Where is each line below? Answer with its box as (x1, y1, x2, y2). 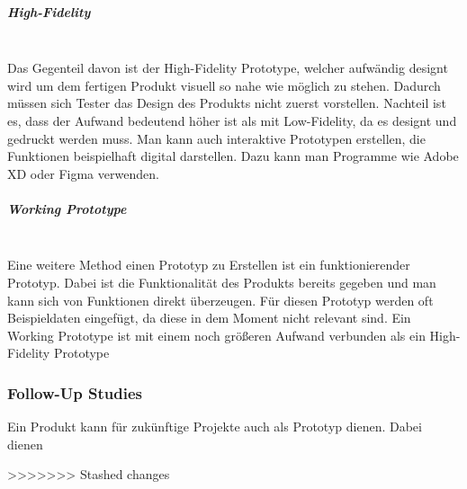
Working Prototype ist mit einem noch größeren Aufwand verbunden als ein (7, 325, 426, 344)
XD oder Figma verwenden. (7, 164, 159, 182)
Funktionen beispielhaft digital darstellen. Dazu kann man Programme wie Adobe (7, 147, 459, 165)
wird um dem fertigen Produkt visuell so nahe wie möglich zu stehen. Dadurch (7, 76, 441, 94)
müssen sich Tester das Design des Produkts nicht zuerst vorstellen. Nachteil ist (7, 93, 446, 112)
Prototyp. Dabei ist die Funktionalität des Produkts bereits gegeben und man (7, 273, 436, 292)
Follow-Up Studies (7, 381, 142, 404)
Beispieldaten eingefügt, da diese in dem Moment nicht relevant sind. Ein (7, 308, 411, 327)
